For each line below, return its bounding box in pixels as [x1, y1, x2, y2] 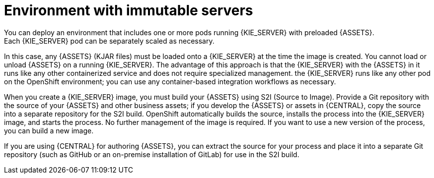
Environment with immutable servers [4, 2, 253, 19]
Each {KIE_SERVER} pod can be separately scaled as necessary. [4, 36, 215, 45]
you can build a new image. [4, 126, 94, 135]
